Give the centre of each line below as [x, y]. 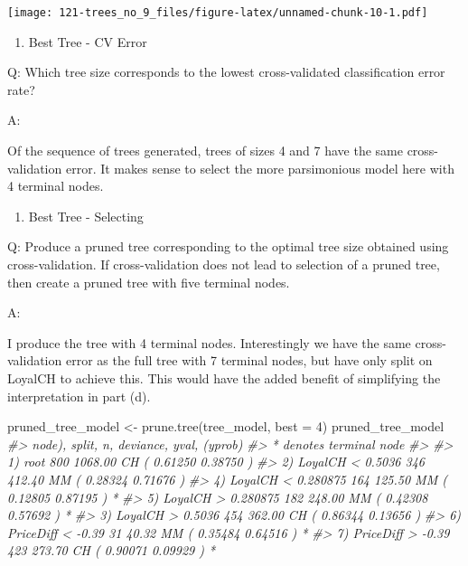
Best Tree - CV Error [88, 41]
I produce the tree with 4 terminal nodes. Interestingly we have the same [209, 342]
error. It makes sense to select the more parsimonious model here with [260, 168]
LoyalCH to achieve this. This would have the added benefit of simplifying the [224, 377]
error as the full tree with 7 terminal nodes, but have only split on [249, 360]
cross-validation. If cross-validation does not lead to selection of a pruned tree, [224, 264]
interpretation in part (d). [79, 396]
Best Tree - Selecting [86, 216]
